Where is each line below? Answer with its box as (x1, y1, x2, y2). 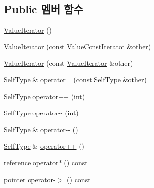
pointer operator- (4, 174, 56, 184)
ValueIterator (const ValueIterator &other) (4, 58, 133, 68)
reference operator (4, 157, 59, 167)
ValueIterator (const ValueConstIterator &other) (4, 41, 151, 51)
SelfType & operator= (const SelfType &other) (4, 74, 147, 84)
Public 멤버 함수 (4, 1, 83, 17)
